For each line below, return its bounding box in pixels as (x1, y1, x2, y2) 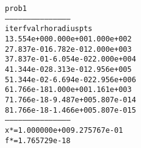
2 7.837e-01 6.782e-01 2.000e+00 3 (5, 44, 132, 54)
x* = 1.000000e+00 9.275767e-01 (5, 125, 123, 135)
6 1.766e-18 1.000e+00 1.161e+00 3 (5, 85, 132, 94)
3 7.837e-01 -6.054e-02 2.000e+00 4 (5, 55, 136, 64)
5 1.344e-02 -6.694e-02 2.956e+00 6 (5, 75, 136, 84)
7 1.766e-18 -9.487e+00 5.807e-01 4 (5, 95, 136, 104)
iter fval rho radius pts (5, 24, 93, 33)
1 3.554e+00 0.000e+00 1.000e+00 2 (5, 34, 132, 43)
